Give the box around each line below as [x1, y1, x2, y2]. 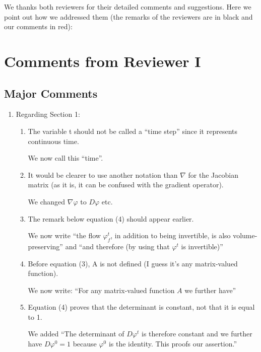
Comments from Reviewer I [4, 50, 201, 71]
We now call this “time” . [28, 153, 103, 163]
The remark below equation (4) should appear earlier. [28, 213, 194, 224]
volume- [233, 230, 257, 241]
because [73, 338, 97, 349]
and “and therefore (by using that [65, 241, 170, 251]
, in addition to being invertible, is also [110, 230, 231, 241]
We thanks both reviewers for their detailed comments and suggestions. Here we [4, 2, 251, 12]
